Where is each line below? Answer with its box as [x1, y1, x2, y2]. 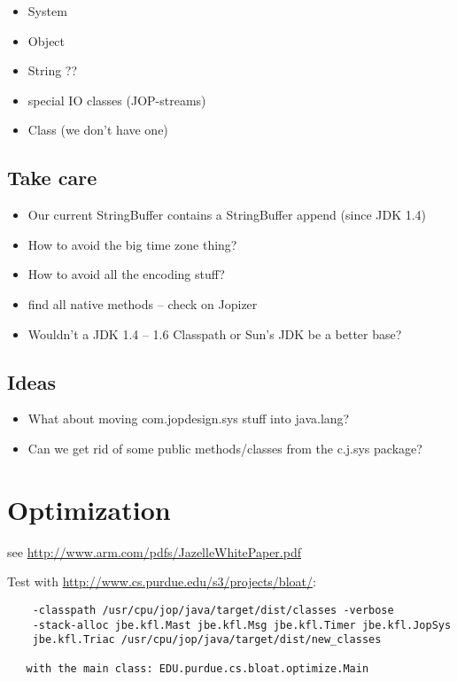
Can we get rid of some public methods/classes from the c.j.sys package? [27, 438, 422, 457]
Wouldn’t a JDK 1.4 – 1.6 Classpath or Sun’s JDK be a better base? [27, 324, 402, 343]
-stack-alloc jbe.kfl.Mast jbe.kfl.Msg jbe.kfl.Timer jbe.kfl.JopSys [32, 618, 452, 632]
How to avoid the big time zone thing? [27, 235, 237, 253]
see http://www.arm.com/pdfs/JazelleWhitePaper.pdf [7, 542, 301, 561]
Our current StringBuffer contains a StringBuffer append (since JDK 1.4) [27, 205, 427, 224]
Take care [7, 164, 97, 191]
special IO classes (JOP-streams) [27, 90, 206, 109]
